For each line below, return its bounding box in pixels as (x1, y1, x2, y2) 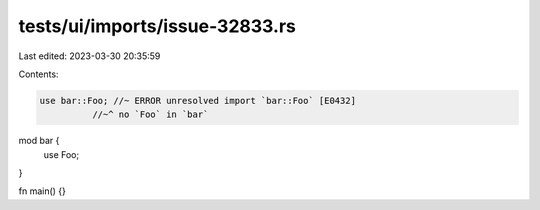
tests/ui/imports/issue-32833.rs (18, 15, 297, 37)
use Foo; (43, 148, 80, 160)
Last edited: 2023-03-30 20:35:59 (18, 50, 161, 62)
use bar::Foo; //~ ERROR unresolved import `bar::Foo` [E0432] (39, 95, 357, 106)
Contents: (18, 68, 59, 80)
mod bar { (18, 135, 60, 147)
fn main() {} (18, 185, 67, 197)
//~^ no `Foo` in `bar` (91, 109, 209, 120)
